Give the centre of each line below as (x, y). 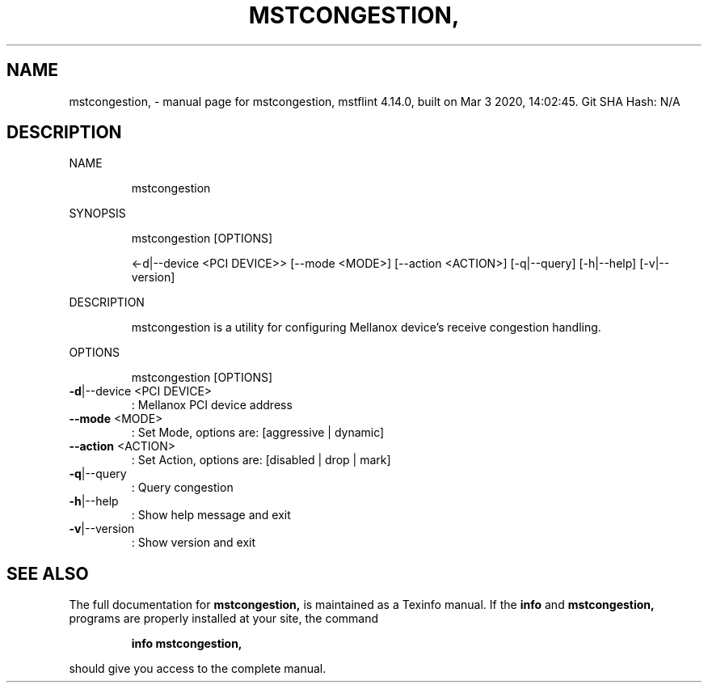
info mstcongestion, (187, 644)
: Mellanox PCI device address (212, 405)
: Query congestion (182, 488)
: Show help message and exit (211, 515)
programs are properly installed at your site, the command (224, 619)
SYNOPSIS (97, 213)
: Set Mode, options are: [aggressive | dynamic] (258, 433)
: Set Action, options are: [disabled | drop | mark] (261, 460)
